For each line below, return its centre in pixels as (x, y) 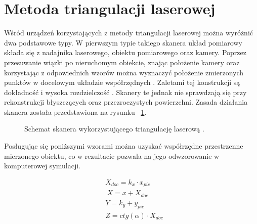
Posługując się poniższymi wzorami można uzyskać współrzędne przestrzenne (124, 146)
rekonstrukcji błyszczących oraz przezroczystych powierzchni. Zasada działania (126, 102)
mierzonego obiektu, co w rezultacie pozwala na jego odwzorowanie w (112, 155)
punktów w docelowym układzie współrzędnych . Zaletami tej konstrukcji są (122, 82)
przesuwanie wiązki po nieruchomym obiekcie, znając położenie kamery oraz (122, 62)
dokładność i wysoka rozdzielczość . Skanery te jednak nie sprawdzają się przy (125, 92)
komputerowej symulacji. (42, 166)
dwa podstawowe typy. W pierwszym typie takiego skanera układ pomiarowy (123, 42)
